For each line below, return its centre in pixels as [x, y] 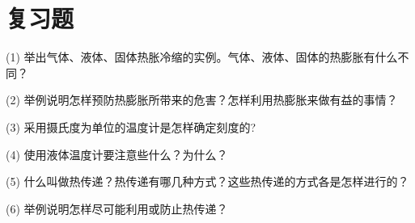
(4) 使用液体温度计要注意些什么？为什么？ [117, 154]
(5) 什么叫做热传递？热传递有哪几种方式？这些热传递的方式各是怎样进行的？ [207, 181]
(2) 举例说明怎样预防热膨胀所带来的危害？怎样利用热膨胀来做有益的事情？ [202, 100]
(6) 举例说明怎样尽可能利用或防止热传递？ [117, 208]
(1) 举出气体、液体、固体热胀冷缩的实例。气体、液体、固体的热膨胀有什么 [202, 57]
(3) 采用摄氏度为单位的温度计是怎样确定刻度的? [131, 126]
